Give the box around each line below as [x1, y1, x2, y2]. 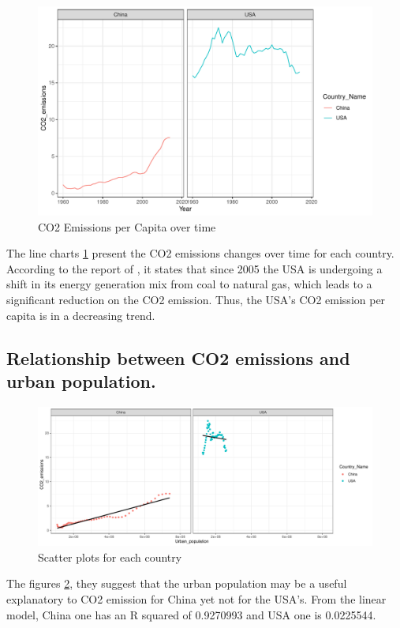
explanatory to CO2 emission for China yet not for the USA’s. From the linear [6, 590, 387, 607]
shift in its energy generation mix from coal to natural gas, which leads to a [6, 276, 372, 292]
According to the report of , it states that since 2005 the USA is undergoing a [6, 260, 383, 276]
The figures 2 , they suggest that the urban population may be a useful [6, 575, 347, 592]
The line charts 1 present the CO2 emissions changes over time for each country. [6, 245, 394, 261]
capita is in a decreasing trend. [6, 306, 155, 323]
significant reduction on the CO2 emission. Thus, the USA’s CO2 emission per [6, 291, 386, 307]
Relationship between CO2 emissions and [6, 345, 350, 370]
